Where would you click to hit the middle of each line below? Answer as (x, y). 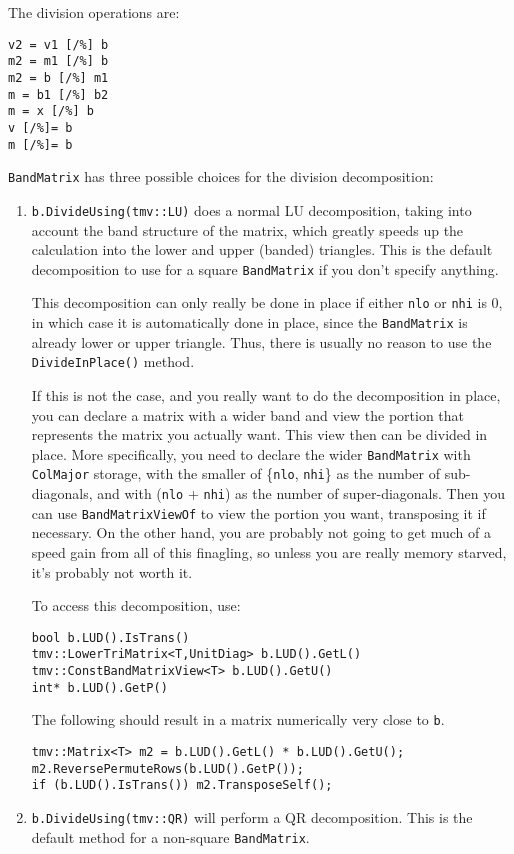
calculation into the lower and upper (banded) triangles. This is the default (262, 249)
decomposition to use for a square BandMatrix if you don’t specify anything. (265, 268)
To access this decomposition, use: (136, 605)
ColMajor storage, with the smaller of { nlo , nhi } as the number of (235, 473)
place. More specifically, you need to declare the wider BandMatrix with (251, 453)
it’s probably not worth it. (112, 571)
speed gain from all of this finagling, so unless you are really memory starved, (269, 551)
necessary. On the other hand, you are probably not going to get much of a (261, 532)
